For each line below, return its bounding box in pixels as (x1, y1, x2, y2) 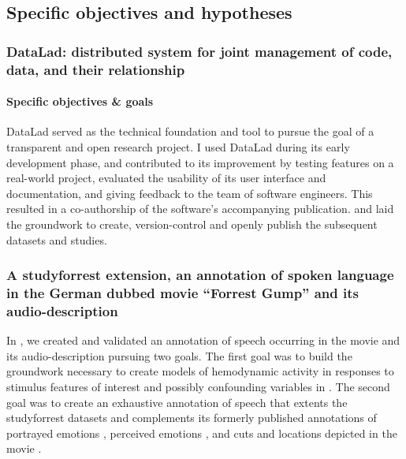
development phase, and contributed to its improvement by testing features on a (6, 154, 394, 170)
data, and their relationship (6, 59, 185, 79)
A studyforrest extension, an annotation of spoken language (6, 265, 394, 285)
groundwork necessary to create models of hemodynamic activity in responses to (6, 363, 394, 379)
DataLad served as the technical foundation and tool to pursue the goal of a (6, 123, 374, 140)
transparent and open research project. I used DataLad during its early (6, 138, 350, 155)
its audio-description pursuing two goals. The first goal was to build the (6, 347, 352, 364)
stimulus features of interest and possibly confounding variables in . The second (6, 378, 390, 394)
